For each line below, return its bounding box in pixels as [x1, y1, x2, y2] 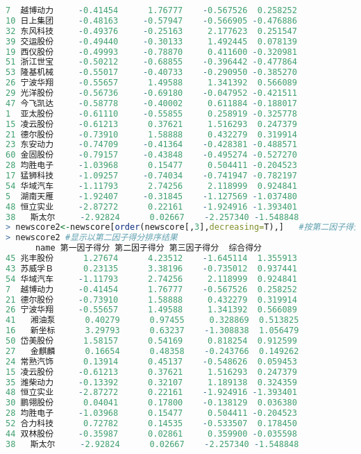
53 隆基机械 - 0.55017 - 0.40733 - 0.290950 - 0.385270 [6, 67, 297, 78]
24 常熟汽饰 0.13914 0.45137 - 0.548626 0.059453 [6, 356, 297, 367]
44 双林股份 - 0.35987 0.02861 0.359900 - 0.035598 [6, 428, 297, 439]
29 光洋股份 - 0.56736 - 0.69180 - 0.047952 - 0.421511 [6, 88, 297, 98]
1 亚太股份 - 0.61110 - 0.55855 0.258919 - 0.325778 [6, 108, 297, 119]
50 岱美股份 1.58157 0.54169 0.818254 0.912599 [6, 336, 297, 346]
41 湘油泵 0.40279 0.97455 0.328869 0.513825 [6, 315, 299, 326]
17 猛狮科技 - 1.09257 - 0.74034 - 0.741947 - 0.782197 [6, 171, 297, 180]
